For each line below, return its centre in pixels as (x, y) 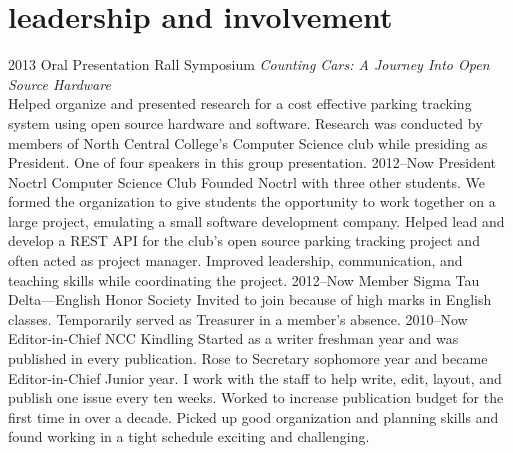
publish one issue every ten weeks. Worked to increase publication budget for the (256, 397)
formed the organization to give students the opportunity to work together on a (252, 201)
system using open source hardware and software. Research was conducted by (245, 122)
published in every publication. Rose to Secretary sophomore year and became (248, 358)
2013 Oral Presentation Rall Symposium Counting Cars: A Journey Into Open (249, 64)
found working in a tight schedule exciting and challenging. (189, 436)
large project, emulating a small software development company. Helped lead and (256, 220)
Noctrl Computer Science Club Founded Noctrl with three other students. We (246, 181)
